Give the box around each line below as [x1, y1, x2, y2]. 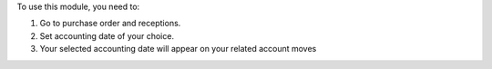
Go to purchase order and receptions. [39, 18, 181, 29]
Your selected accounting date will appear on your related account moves [39, 44, 317, 54]
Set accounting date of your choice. [39, 30, 175, 41]
